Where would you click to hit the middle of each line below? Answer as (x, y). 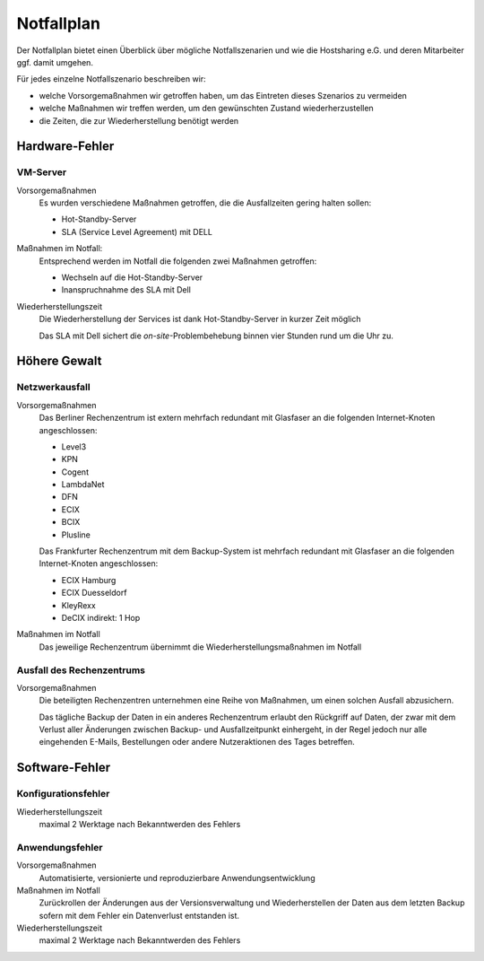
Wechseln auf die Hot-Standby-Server (132, 277)
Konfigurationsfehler (63, 794)
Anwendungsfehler (60, 847)
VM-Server (42, 172)
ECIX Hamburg (89, 580)
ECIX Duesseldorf (94, 593)
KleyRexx (78, 605)
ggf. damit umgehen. (55, 62)
